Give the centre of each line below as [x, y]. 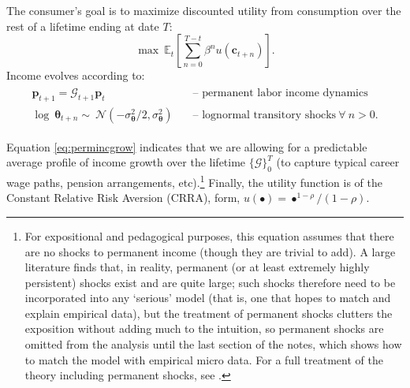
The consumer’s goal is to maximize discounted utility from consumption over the [204, 10]
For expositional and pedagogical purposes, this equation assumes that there [209, 235]
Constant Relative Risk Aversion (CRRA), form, [123, 198]
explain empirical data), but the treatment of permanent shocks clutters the [209, 313]
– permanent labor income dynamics [280, 93]
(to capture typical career [338, 162]
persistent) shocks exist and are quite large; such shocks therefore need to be [210, 282]
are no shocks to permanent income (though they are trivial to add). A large [210, 251]
